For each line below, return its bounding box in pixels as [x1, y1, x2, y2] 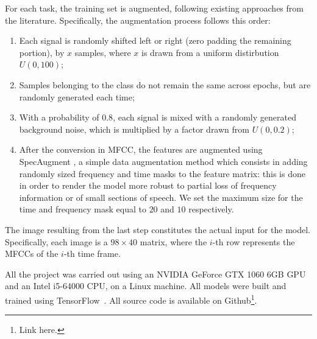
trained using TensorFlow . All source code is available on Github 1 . [5, 292, 257, 306]
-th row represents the [212, 235, 295, 248]
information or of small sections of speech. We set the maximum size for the [19, 190, 303, 203]
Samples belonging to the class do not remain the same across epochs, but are [19, 78, 311, 91]
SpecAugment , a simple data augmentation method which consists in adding [19, 155, 308, 167]
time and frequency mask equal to [19, 203, 146, 215]
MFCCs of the [5, 247, 59, 260]
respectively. [188, 203, 234, 215]
